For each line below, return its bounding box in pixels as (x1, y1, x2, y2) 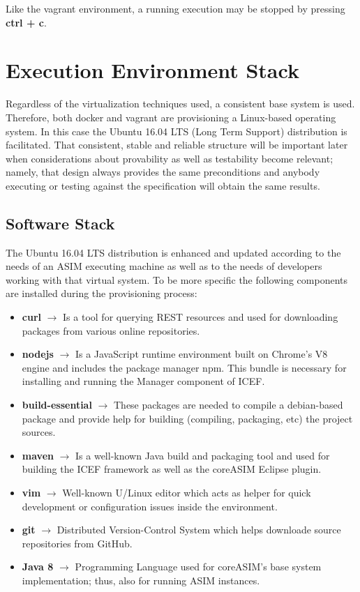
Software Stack (6, 212, 115, 234)
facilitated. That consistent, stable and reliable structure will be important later (6, 137, 348, 152)
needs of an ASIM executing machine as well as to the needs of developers (6, 259, 322, 273)
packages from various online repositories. (22, 323, 200, 337)
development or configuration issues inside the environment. (22, 499, 278, 513)
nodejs (22, 347, 54, 361)
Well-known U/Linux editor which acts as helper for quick (62, 485, 311, 499)
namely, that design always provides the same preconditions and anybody (6, 165, 320, 179)
